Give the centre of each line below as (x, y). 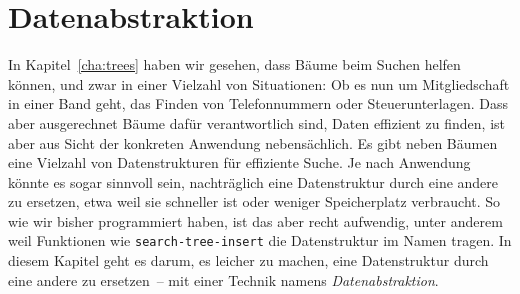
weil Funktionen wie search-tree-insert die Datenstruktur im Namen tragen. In (260, 240)
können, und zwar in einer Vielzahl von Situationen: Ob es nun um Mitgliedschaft (259, 83)
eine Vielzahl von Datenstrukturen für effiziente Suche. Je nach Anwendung (239, 162)
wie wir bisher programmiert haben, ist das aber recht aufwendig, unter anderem (255, 220)
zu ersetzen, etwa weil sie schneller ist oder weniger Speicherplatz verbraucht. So (254, 201)
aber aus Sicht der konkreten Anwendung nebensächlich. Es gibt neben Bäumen (253, 142)
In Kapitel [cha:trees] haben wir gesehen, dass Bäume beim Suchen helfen (234, 64)
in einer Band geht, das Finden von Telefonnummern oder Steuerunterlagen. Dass (258, 103)
